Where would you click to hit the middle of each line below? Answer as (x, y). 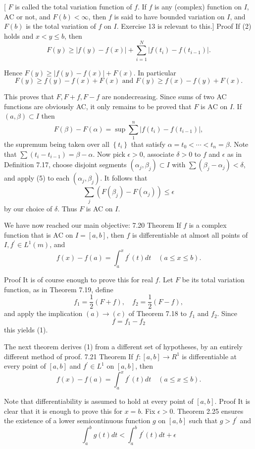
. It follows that (124, 178)
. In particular (155, 72)
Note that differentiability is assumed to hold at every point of (99, 401)
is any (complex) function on (198, 6)
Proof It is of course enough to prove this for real (78, 280)
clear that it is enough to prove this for (63, 411)
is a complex (208, 225)
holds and (19, 35)
